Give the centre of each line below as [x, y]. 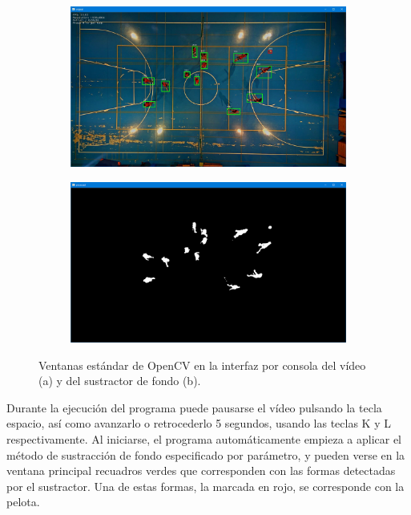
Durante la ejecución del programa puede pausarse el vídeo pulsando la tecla [194, 407]
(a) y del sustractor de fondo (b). [120, 381]
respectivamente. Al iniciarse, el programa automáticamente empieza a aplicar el [204, 439]
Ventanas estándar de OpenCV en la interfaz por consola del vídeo [202, 365]
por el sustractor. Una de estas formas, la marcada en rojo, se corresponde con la [205, 486]
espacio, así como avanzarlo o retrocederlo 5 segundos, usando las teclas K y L [199, 423]
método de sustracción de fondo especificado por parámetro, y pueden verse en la [206, 454]
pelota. [23, 502]
